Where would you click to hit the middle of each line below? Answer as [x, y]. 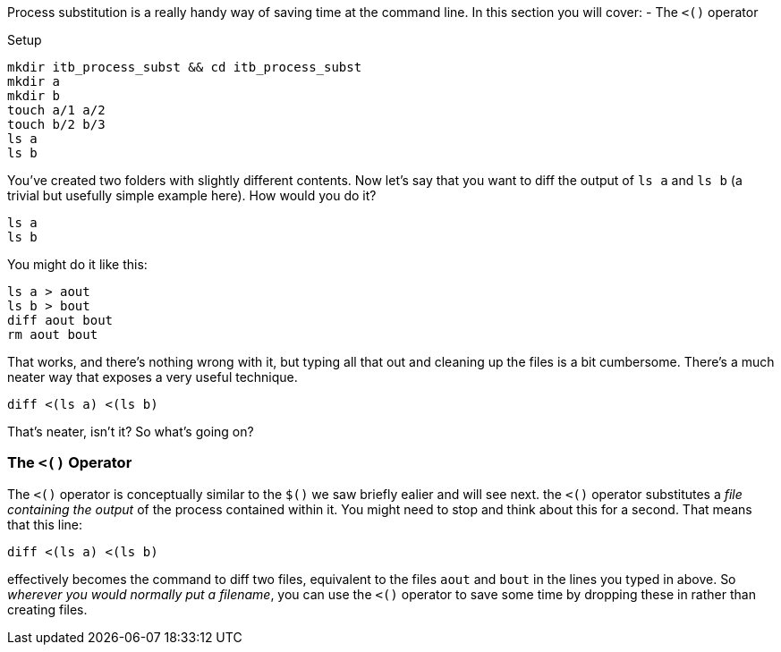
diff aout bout [60, 320]
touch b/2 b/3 [56, 124]
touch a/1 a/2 [56, 110]
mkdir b [34, 96]
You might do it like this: [77, 264]
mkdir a [34, 81]
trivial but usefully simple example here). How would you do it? [192, 195]
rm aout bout [53, 334]
